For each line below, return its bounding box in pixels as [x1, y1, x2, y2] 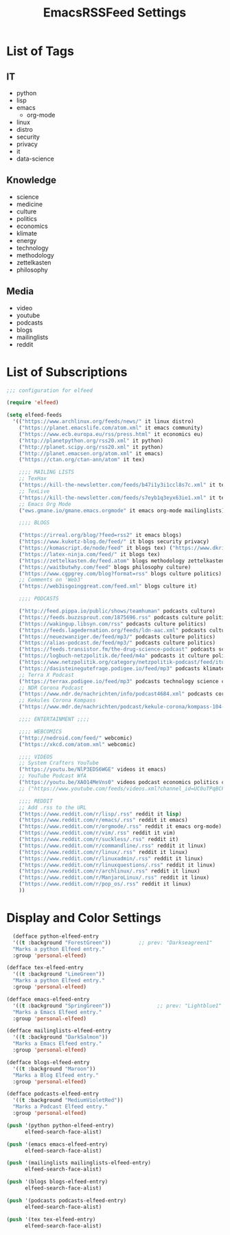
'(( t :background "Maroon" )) [12, 1065, 96, 1072]
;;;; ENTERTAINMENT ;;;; [19, 716, 90, 723]
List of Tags [6, 43, 75, 59]
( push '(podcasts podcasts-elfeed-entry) [6, 1197, 127, 1204]
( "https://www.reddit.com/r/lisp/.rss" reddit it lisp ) [19, 810, 183, 818]
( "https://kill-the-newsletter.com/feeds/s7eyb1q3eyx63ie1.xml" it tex [19, 494, 228, 501]
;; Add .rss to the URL [19, 804, 87, 811]
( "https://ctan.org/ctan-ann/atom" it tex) [19, 457, 146, 463]
